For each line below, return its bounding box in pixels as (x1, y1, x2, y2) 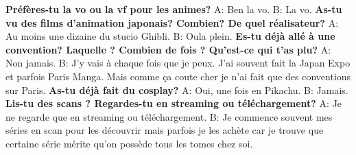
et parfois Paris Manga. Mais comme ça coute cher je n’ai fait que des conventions (5, 69, 351, 83)
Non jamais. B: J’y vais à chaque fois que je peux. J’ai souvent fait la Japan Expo (5, 56, 351, 70)
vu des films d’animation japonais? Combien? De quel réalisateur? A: (5, 15, 339, 29)
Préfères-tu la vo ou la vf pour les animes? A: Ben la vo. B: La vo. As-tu (5, 2, 342, 16)
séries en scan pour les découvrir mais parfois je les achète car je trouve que (5, 123, 324, 137)
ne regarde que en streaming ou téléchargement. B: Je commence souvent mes (5, 109, 333, 123)
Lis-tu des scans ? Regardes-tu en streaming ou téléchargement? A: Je (5, 96, 342, 110)
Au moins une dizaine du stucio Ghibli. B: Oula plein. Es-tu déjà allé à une (5, 29, 335, 43)
